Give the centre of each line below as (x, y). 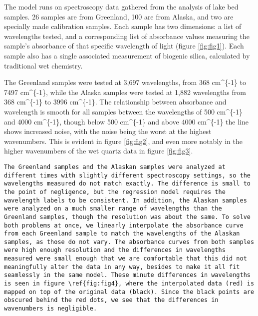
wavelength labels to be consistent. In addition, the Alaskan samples (126, 200)
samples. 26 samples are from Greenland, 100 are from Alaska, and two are (119, 16)
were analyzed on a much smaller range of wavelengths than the (113, 209)
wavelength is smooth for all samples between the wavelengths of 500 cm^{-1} (123, 111)
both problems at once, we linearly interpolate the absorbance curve (124, 225)
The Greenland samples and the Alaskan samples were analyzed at (115, 167)
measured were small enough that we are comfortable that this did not (126, 259)
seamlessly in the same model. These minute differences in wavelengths (127, 275)
